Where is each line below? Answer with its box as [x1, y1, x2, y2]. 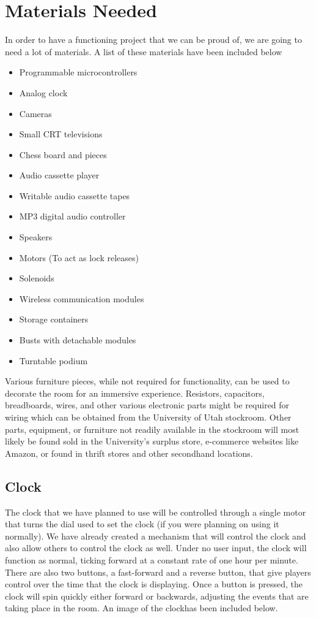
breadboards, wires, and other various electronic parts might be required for [5, 399, 290, 411]
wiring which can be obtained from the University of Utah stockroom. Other [5, 411, 292, 423]
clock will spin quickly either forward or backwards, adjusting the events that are [5, 589, 309, 602]
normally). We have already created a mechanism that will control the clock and [5, 529, 306, 542]
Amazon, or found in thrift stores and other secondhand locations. [5, 446, 253, 459]
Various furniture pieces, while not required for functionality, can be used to [5, 375, 290, 387]
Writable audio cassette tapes [19, 189, 130, 202]
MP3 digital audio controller [19, 210, 126, 223]
